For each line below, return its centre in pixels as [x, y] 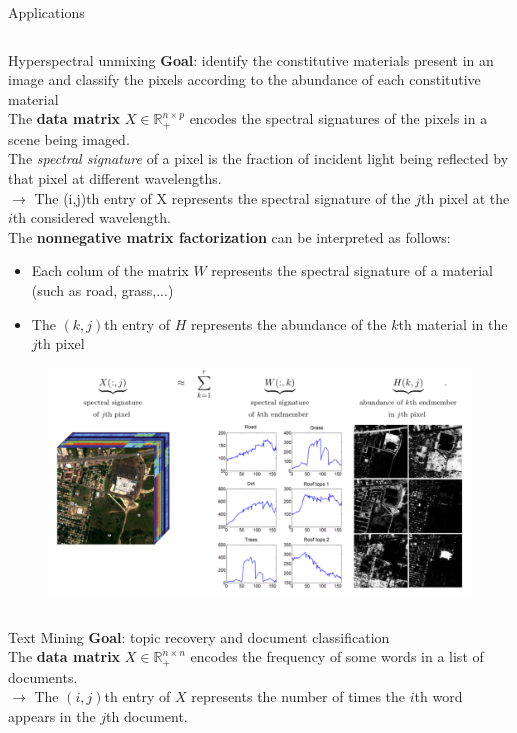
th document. [147, 715]
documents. [43, 676]
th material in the [453, 323]
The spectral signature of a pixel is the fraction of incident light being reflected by [258, 158]
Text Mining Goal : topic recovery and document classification [199, 636]
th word [438, 696]
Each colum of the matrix [110, 270]
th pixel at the [465, 197]
